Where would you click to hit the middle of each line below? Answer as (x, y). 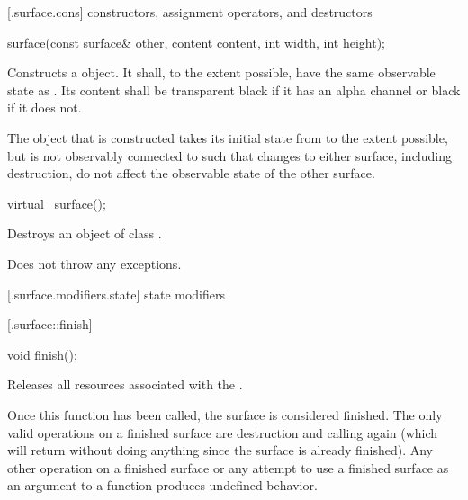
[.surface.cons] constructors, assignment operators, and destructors (190, 12)
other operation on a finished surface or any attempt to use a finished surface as (228, 467)
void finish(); (42, 354)
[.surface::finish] (50, 324)
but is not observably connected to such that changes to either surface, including (230, 155)
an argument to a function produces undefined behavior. (162, 485)
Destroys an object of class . (85, 233)
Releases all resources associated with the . (125, 384)
